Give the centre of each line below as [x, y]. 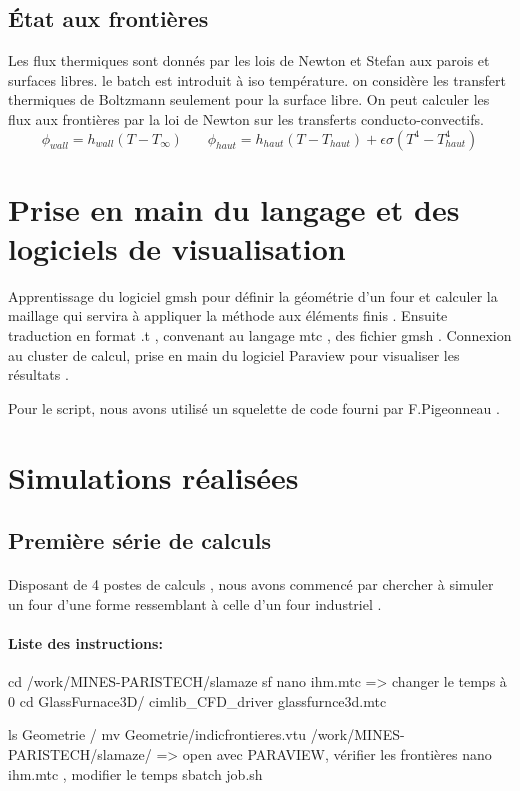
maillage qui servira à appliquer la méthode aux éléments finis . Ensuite [228, 315]
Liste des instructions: [85, 642]
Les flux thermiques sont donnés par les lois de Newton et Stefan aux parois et [249, 60]
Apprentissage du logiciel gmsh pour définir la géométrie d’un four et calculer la [253, 295]
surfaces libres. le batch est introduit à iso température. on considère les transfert [257, 79]
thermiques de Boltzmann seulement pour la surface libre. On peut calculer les [249, 99]
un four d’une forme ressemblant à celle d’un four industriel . [195, 603]
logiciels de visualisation [177, 247]
